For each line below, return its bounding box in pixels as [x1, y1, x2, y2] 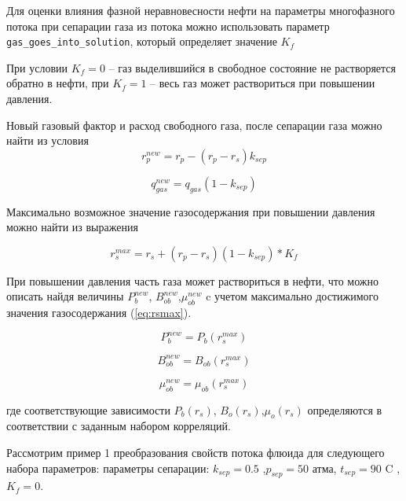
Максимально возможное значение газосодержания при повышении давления [6, 203, 375, 219]
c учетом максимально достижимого [206, 288, 379, 304]
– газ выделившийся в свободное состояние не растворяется [108, 59, 397, 76]
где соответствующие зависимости [6, 401, 170, 418]
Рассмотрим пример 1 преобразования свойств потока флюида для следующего [6, 444, 385, 460]
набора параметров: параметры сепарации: [6, 459, 210, 476]
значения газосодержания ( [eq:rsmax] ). [6, 304, 192, 321]
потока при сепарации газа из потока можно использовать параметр [6, 17, 330, 34]
